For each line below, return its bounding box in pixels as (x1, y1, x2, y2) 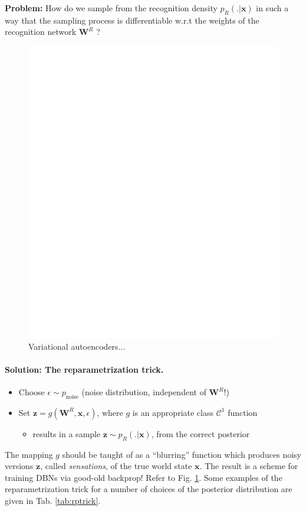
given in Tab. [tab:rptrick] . (5, 494, 101, 506)
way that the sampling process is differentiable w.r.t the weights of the (5, 14, 259, 26)
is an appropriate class (132, 406, 213, 418)
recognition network (5, 25, 77, 38)
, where (97, 406, 123, 418)
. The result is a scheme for (199, 460, 298, 472)
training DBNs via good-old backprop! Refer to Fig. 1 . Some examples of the (5, 471, 282, 483)
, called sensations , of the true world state (40, 460, 192, 472)
